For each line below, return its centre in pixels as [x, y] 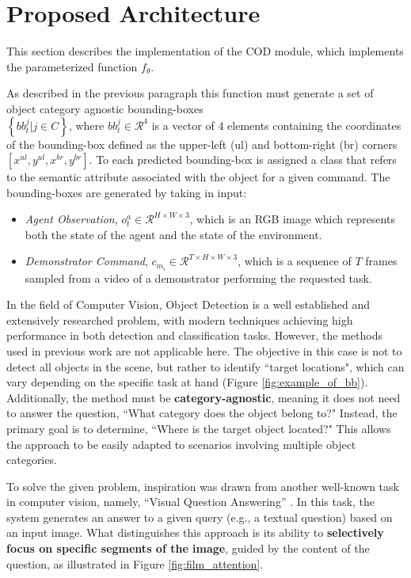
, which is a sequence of [295, 261]
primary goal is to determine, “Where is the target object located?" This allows [199, 428]
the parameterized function [72, 66]
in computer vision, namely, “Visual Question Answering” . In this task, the [190, 502]
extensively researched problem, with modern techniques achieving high [180, 319]
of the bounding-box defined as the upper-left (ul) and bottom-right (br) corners [202, 144]
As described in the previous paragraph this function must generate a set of [190, 93]
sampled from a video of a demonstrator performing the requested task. [198, 278]
